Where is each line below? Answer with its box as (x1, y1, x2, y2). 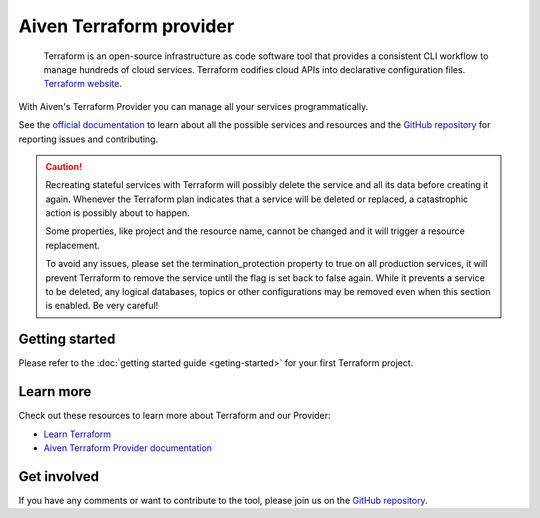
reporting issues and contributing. (18, 133, 159, 145)
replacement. (45, 239, 100, 251)
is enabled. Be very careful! (45, 300, 159, 312)
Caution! (45, 160, 83, 172)
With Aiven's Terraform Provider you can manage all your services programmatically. (18, 100, 369, 112)
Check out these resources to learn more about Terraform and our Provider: (18, 410, 331, 422)
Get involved (18, 468, 100, 485)
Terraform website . (43, 78, 122, 90)
